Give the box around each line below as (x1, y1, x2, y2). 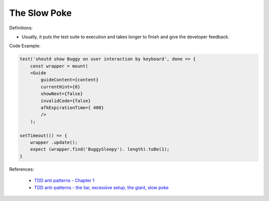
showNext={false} (40, 91, 83, 97)
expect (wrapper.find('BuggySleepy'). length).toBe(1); (30, 146, 170, 152)
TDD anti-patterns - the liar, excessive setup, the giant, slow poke (34, 184, 169, 191)
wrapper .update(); (30, 139, 78, 145)
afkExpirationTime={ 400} (40, 105, 104, 111)
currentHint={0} (40, 84, 81, 89)
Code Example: (9, 43, 41, 49)
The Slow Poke (9, 7, 72, 18)
